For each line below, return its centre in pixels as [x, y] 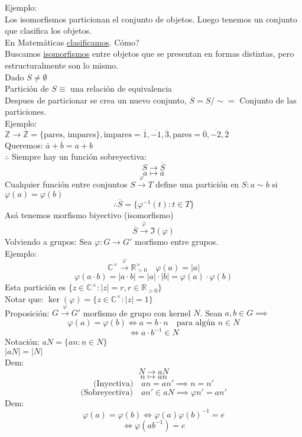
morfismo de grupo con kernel [137, 313]
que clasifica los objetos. [48, 30]
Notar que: [24, 298]
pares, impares [70, 135]
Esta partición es [35, 287]
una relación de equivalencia [121, 88]
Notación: [22, 341]
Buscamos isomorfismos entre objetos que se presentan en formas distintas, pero [150, 54]
